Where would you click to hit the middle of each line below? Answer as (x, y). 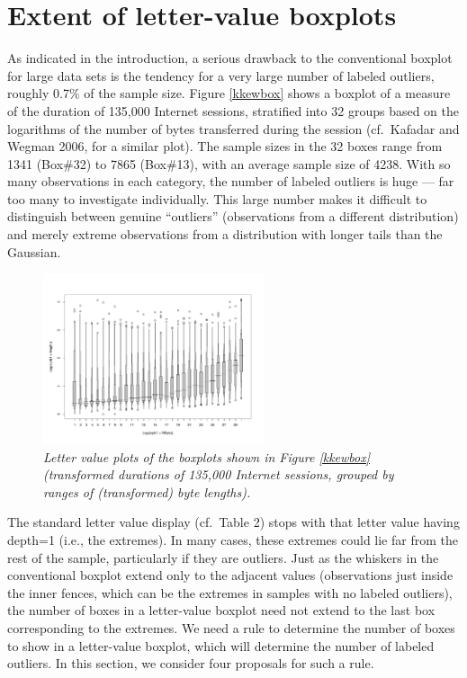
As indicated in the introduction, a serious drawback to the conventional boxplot (230, 58)
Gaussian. (34, 251)
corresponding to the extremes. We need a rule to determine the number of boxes (231, 627)
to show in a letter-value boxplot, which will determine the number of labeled (221, 645)
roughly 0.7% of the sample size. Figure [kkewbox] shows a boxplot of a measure (229, 93)
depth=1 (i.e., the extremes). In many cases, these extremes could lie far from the (233, 539)
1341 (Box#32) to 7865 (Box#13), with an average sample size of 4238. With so (229, 163)
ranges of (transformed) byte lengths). (147, 491)
